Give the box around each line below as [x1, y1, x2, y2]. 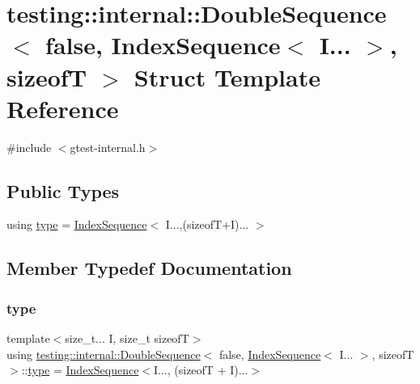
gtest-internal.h [70, 138, 146, 155]
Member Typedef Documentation [6, 255, 292, 281]
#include [6, 138, 52, 155]
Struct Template [134, 60, 320, 93]
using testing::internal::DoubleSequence [6, 345, 201, 362]
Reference [6, 91, 119, 124]
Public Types [6, 178, 120, 203]
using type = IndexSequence [6, 216, 147, 233]
